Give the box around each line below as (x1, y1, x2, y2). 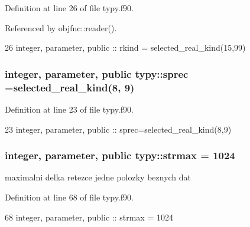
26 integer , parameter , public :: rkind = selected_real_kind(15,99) (5, 41, 246, 54)
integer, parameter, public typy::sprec (5, 66, 189, 81)
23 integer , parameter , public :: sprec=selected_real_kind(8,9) (5, 123, 232, 135)
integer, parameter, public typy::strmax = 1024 (5, 148, 235, 163)
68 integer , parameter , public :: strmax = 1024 (5, 210, 173, 223)
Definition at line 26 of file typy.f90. (5, 2, 134, 14)
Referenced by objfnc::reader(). (5, 21, 117, 34)
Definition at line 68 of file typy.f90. (5, 190, 134, 203)
